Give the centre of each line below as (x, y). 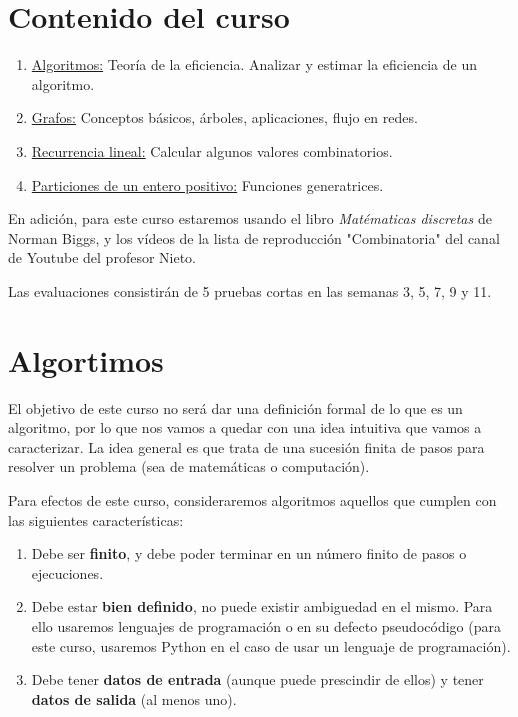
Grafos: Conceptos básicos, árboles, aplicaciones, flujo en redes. (224, 117)
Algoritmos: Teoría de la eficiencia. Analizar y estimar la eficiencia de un (254, 64)
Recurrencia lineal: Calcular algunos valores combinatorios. (212, 150)
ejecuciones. (67, 572)
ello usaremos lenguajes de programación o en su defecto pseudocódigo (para (266, 625)
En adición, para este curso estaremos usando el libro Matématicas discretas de (250, 218)
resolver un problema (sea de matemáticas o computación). (189, 466)
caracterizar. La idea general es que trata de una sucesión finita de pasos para (246, 446)
